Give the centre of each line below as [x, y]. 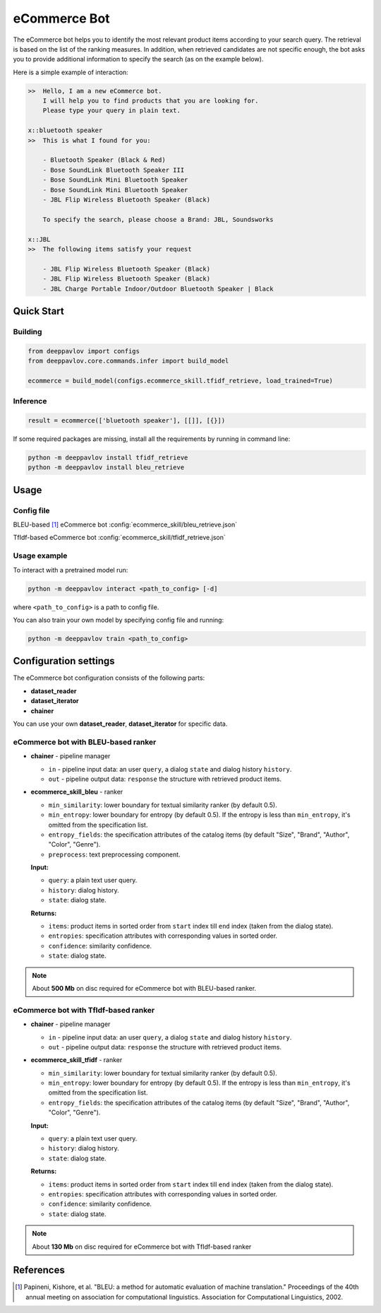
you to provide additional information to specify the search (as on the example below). [138, 59]
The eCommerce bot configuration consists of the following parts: [109, 678]
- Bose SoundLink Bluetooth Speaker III [114, 170]
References [39, 1270]
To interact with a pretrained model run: [71, 570]
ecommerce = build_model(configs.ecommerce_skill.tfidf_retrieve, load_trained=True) [180, 381]
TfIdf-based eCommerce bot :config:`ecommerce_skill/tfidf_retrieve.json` [119, 538]
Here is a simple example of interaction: [71, 72]
